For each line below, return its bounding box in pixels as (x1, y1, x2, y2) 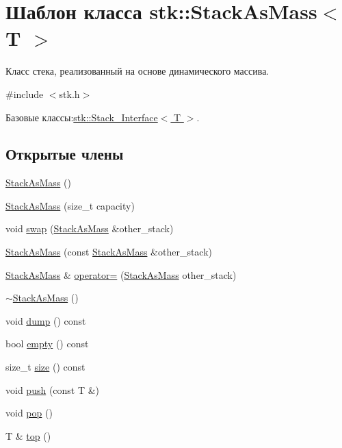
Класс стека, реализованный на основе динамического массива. (5, 64, 269, 78)
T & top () (5, 428, 51, 443)
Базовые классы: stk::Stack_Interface (5, 110, 158, 124)
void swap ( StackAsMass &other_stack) (5, 221, 174, 236)
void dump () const (5, 313, 86, 327)
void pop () (5, 406, 53, 420)
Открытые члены (5, 143, 124, 164)
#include (5, 86, 44, 101)
